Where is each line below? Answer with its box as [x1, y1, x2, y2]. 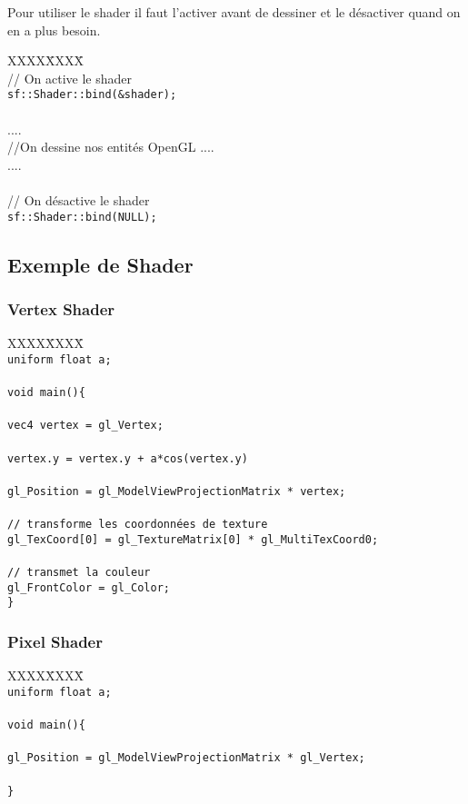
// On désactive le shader [7, 191, 150, 209]
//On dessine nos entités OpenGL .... [7, 137, 214, 156]
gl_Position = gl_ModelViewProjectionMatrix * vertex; [7, 484, 346, 498]
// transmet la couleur [7, 566, 151, 579]
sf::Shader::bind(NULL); [7, 210, 157, 223]
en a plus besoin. [7, 20, 101, 39]
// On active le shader [7, 68, 132, 87]
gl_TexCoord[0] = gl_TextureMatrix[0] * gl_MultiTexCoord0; [7, 532, 379, 546]
